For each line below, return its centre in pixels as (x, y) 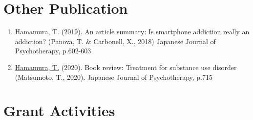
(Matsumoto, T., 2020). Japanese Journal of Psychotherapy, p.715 (114, 77)
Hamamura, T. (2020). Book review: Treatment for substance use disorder (126, 67)
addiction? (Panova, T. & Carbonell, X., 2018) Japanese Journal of (115, 41)
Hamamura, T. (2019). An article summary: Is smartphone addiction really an (132, 32)
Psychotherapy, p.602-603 (53, 51)
